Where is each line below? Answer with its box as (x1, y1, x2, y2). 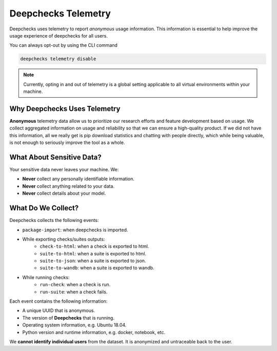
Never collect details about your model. (22, 190, 106, 196)
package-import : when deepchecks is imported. (22, 227, 128, 233)
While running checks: (22, 274, 70, 280)
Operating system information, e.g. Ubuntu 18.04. (22, 322, 127, 328)
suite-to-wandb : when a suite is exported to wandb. (39, 265, 154, 271)
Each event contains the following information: (9, 298, 108, 304)
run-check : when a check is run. (39, 282, 111, 288)
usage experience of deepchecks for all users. (9, 32, 108, 39)
